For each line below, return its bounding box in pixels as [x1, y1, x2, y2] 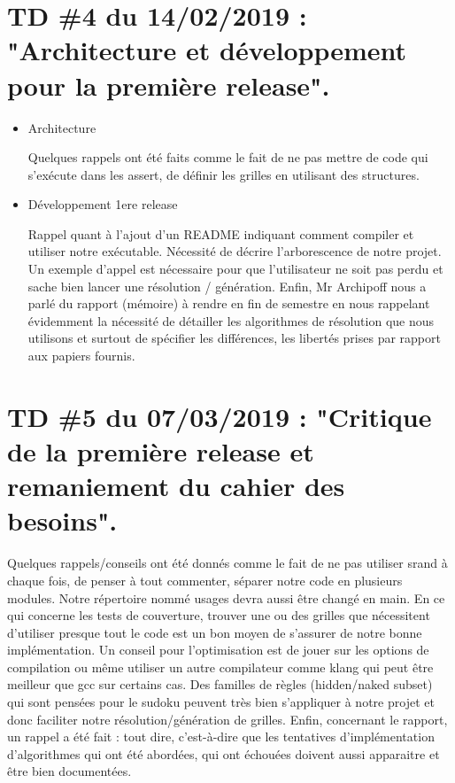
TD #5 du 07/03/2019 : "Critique [7, 398, 432, 434]
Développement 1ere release [27, 195, 178, 213]
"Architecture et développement [7, 32, 407, 68]
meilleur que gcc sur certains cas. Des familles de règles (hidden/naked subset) [7, 675, 433, 694]
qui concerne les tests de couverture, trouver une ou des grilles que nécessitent [7, 606, 430, 624]
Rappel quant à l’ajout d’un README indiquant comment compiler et [27, 224, 414, 243]
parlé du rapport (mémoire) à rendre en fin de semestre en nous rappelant [27, 294, 430, 313]
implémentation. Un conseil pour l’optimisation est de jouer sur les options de [7, 640, 429, 659]
